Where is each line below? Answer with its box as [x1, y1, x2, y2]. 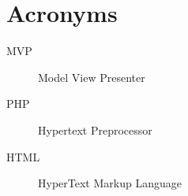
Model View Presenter [38, 68, 145, 85]
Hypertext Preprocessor [38, 121, 152, 138]
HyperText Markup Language [38, 175, 182, 191]
